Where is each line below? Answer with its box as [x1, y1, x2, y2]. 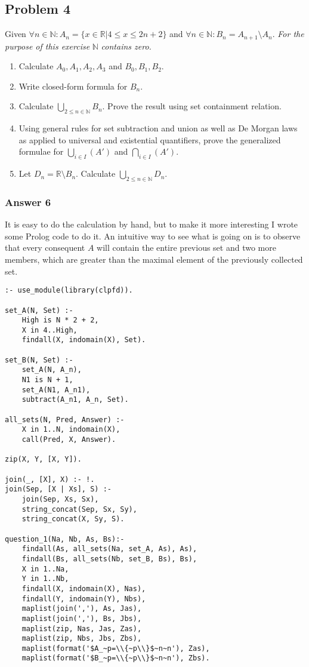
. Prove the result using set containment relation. [102, 100, 282, 112]
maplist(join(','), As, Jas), [21, 604, 142, 613]
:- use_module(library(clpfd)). [5, 286, 133, 295]
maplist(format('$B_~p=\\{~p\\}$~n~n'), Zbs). [21, 654, 210, 663]
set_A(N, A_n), [21, 365, 82, 374]
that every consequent [5, 241, 85, 254]
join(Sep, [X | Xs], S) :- [5, 485, 112, 494]
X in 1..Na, [21, 564, 69, 573]
